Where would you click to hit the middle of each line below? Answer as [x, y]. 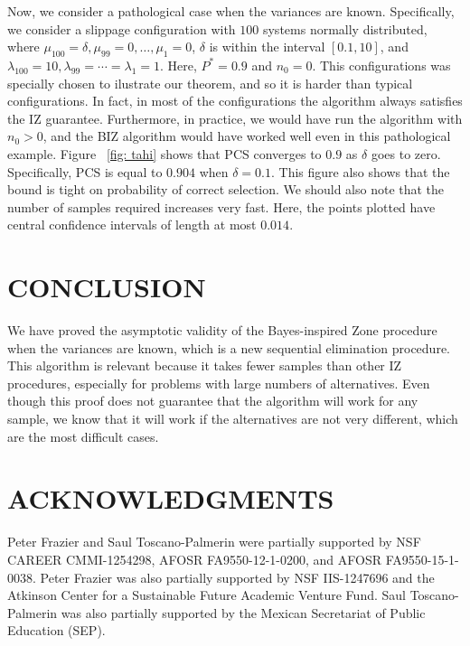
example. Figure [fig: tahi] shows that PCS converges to [164, 153]
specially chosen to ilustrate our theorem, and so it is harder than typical [210, 83]
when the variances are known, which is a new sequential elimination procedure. [229, 347]
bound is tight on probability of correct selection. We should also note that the [226, 189]
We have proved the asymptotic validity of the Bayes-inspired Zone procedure [222, 330]
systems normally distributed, [345, 28]
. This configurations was [381, 65]
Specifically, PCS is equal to [85, 171]
